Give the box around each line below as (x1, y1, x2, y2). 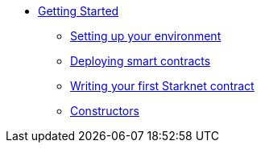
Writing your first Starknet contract (70, 79, 255, 93)
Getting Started (38, 4, 119, 18)
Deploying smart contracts (70, 54, 211, 68)
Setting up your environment (70, 29, 222, 43)
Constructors (70, 104, 139, 118)
